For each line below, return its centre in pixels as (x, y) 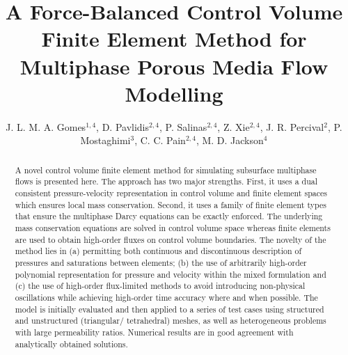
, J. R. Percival (292, 126)
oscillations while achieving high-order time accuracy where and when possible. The (166, 297)
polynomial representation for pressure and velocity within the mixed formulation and (171, 274)
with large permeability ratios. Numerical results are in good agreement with (154, 332)
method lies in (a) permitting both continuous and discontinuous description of (158, 251)
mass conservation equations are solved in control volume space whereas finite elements (173, 227)
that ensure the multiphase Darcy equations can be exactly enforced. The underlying (169, 216)
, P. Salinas (183, 126)
